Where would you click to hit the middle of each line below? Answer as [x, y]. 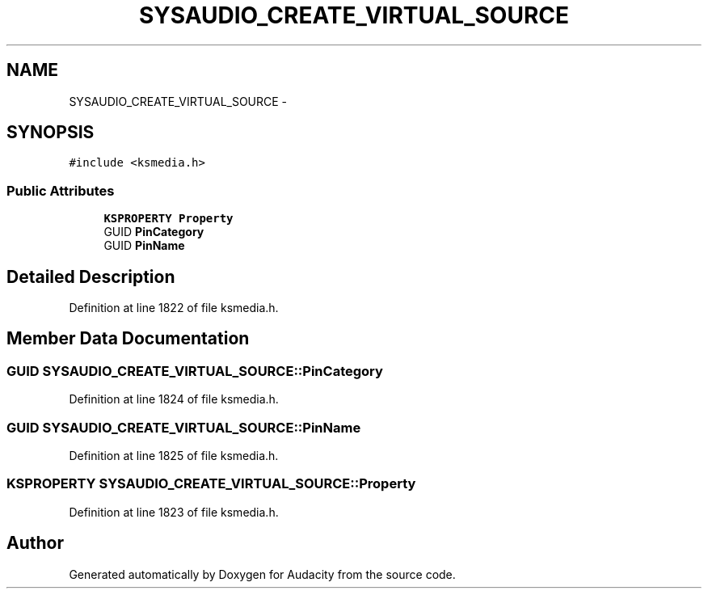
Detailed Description [91, 276]
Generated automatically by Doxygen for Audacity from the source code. [262, 574]
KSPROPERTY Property [169, 219]
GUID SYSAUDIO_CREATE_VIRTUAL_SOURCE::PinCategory [195, 371]
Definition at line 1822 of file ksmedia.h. [174, 308]
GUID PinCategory [154, 232]
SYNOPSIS [51, 133]
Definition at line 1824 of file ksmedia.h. [174, 399]
